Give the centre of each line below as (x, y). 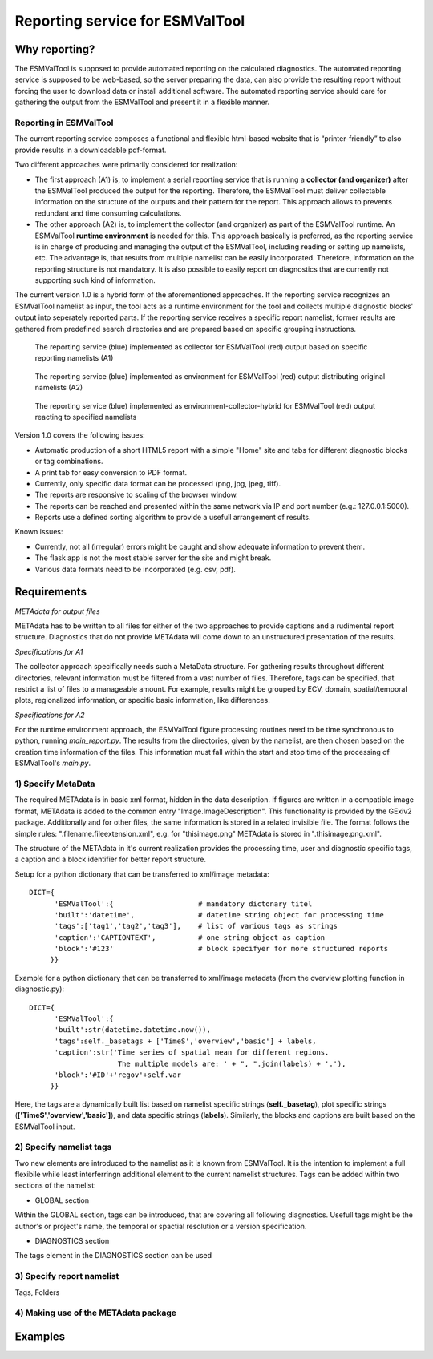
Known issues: (39, 532)
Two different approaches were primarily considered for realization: (126, 165)
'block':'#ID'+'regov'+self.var (118, 1075)
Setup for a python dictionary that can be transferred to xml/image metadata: (142, 874)
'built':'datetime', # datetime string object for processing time (219, 915)
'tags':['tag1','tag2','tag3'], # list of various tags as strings (196, 926)
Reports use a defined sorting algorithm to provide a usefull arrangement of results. (173, 518)
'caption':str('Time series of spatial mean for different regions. (192, 1053)
